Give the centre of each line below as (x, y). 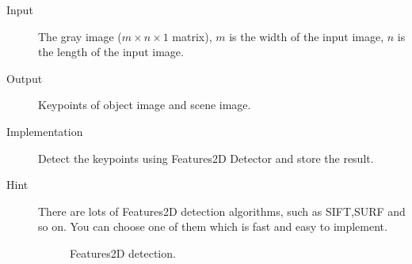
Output (25, 78)
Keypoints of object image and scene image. (145, 105)
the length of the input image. (111, 52)
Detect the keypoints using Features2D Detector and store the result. (206, 158)
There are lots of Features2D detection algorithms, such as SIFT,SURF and (222, 211)
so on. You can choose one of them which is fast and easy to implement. (213, 226)
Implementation (45, 131)
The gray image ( (80, 36)
